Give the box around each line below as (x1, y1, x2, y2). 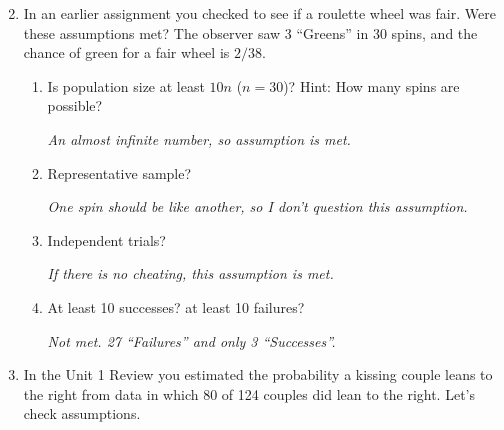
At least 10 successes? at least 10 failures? (47, 296, 305, 317)
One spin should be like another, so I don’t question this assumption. (47, 196, 468, 217)
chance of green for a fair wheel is (23, 42, 230, 63)
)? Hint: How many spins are (283, 75, 460, 96)
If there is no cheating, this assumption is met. (47, 263, 334, 284)
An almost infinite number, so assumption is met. (47, 128, 351, 149)
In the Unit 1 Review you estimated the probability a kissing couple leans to (23, 364, 493, 385)
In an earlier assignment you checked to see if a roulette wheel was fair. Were (23, 3, 496, 23)
